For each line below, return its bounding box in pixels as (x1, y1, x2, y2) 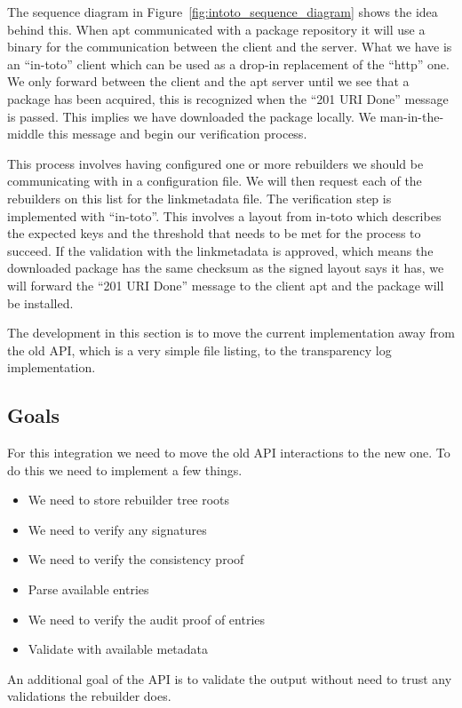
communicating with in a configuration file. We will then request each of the (7, 171, 422, 190)
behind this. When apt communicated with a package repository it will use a (7, 20, 426, 38)
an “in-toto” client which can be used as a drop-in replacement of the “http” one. (7, 54, 450, 73)
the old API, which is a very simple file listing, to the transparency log (7, 340, 392, 359)
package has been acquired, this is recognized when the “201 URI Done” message (7, 89, 449, 107)
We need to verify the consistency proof (28, 550, 244, 569)
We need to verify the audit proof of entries (28, 609, 266, 628)
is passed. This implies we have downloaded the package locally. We (7, 107, 376, 125)
